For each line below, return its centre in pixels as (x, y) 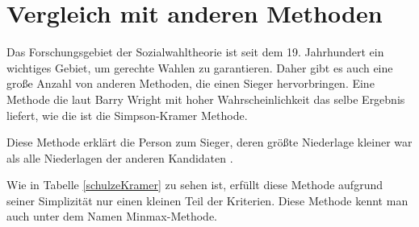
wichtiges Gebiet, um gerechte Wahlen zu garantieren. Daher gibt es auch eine (200, 67)
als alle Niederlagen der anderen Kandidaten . (120, 157)
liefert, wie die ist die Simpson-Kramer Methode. (127, 115)
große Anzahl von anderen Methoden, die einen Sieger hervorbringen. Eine (191, 83)
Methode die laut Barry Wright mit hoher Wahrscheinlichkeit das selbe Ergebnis (206, 99)
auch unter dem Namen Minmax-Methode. (112, 216)
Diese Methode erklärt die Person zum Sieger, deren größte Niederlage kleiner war (209, 142)
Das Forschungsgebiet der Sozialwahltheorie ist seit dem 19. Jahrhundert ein (195, 52)
